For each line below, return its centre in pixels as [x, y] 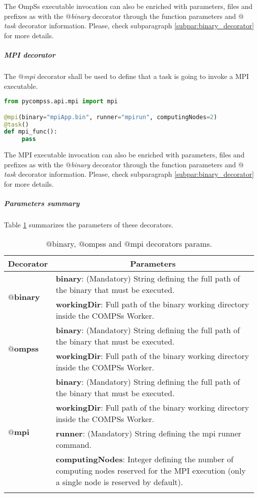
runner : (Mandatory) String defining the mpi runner [149, 433]
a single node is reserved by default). [119, 482]
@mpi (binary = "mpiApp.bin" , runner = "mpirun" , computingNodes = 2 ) [111, 117]
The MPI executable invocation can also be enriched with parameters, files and [124, 155]
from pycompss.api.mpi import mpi [61, 102]
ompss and [103, 243]
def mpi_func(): [31, 132]
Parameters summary [42, 203]
